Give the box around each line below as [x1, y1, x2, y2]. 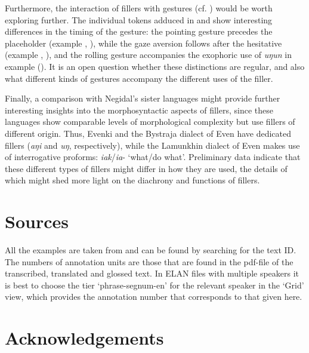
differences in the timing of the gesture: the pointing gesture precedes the [5, 25, 273, 38]
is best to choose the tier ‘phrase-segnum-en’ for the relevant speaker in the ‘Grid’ [5, 278, 304, 291]
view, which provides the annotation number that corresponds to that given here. [5, 290, 302, 303]
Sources [5, 209, 69, 234]
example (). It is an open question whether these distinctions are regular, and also [5, 60, 305, 72]
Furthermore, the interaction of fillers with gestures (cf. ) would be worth [5, 2, 273, 14]
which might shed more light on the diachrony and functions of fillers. [5, 174, 260, 186]
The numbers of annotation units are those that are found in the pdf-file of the [5, 255, 293, 268]
